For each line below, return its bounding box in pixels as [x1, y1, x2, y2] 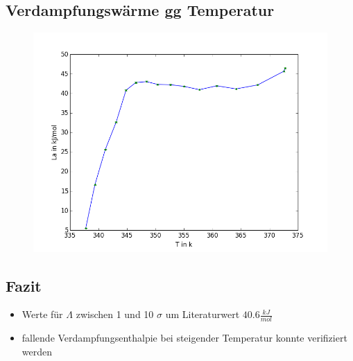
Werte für [21, 307, 63, 322]
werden [21, 344, 53, 358]
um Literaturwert [165, 307, 240, 322]
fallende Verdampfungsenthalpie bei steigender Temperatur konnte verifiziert [21, 331, 347, 345]
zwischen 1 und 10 [76, 307, 154, 322]
